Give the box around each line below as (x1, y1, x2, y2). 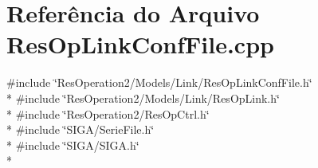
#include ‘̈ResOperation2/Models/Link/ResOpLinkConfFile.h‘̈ (6, 74, 312, 91)
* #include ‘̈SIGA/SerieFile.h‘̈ (6, 121, 155, 138)
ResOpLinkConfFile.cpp (6, 28, 274, 61)
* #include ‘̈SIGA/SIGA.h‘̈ (6, 136, 139, 153)
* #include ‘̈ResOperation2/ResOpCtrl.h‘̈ (6, 105, 210, 122)
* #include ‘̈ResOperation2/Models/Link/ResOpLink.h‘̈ (6, 89, 280, 106)
